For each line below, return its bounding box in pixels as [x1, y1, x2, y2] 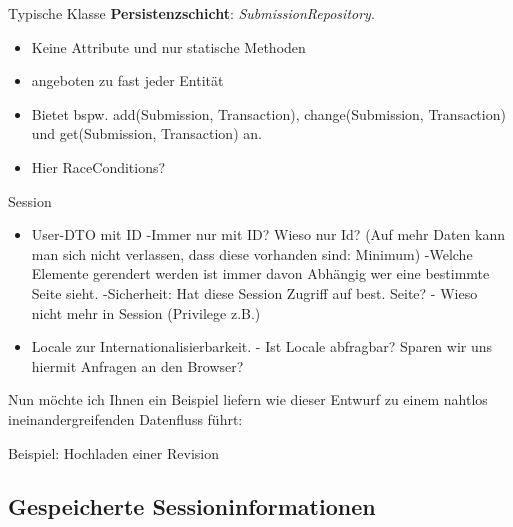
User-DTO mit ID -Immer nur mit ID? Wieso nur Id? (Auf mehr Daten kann [31, 224, 505, 245]
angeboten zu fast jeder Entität [31, 70, 224, 91]
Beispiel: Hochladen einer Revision [8, 442, 219, 463]
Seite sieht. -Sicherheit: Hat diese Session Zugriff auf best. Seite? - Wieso [31, 282, 478, 303]
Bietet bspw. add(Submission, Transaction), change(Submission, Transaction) [31, 103, 506, 124]
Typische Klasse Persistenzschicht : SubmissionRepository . [8, 3, 375, 23]
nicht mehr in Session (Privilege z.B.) [31, 302, 261, 323]
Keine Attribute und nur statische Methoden [31, 36, 306, 57]
